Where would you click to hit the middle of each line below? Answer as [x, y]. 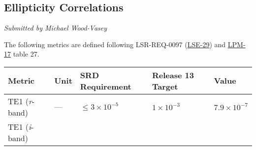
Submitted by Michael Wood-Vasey [56, 28]
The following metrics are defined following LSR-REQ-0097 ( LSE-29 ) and [115, 44]
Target [165, 86]
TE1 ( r [20, 101]
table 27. [26, 54]
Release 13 [173, 75]
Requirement [106, 86]
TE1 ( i [19, 126]
